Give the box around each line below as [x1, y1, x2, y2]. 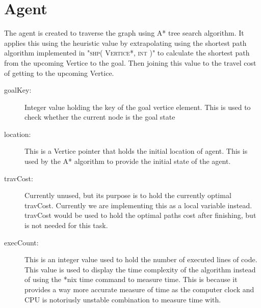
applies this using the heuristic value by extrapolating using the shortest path [4, 37, 247, 48]
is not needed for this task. [24, 220, 108, 231]
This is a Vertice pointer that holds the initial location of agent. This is [24, 146, 248, 156]
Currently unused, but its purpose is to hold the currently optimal [24, 190, 231, 201]
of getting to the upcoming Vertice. [4, 67, 114, 78]
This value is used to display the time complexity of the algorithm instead [24, 264, 256, 274]
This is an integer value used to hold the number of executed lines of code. [24, 254, 257, 265]
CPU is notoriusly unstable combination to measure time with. [24, 294, 221, 304]
